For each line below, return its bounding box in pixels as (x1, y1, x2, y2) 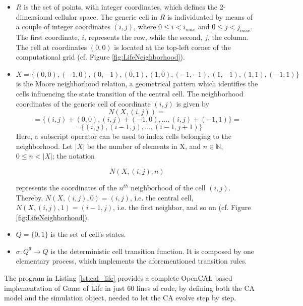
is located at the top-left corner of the (114, 41, 231, 52)
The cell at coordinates (16, 41, 87, 52)
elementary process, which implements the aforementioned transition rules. (16, 256, 247, 266)
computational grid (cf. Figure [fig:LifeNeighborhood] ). (16, 52, 185, 62)
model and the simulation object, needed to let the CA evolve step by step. (4, 292, 236, 303)
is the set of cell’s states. (50, 229, 126, 239)
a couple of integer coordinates (16, 21, 111, 32)
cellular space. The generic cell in (54, 11, 158, 22)
